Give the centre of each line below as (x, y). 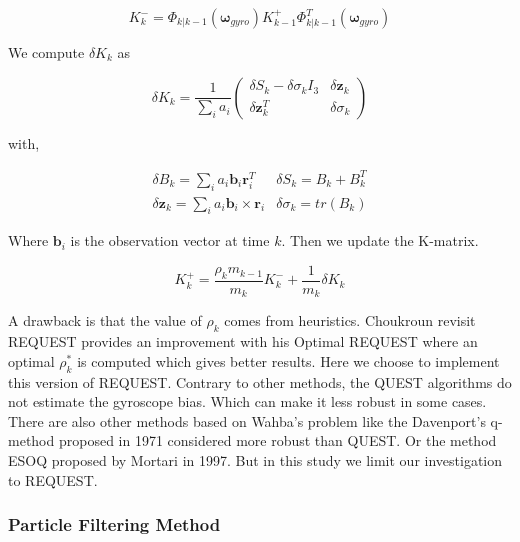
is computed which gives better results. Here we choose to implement (288, 360)
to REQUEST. (53, 479)
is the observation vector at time (170, 240)
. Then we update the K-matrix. (380, 240)
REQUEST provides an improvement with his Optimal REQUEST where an (243, 341)
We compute (46, 52)
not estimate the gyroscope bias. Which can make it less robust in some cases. (247, 401)
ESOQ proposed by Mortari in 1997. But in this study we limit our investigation (255, 460)
